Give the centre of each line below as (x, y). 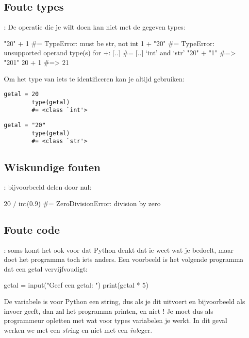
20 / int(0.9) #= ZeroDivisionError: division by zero (82, 203)
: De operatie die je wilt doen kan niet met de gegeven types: (95, 27)
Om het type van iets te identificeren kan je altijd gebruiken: (94, 78)
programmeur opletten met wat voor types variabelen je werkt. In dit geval (116, 320)
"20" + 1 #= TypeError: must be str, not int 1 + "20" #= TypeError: (109, 43)
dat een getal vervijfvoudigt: (46, 268)
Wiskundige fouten (52, 167)
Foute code (32, 229)
